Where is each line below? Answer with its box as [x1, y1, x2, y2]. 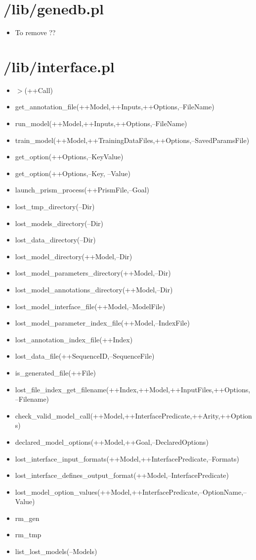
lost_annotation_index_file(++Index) [15, 334, 133, 344]
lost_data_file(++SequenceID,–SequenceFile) [15, 351, 155, 361]
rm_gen [15, 513, 40, 523]
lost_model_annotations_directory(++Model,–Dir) [15, 284, 173, 294]
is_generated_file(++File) [15, 367, 96, 377]
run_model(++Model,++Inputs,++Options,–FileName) [15, 118, 187, 129]
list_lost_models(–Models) [15, 546, 97, 557]
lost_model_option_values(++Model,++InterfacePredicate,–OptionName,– [15, 486, 247, 497]
